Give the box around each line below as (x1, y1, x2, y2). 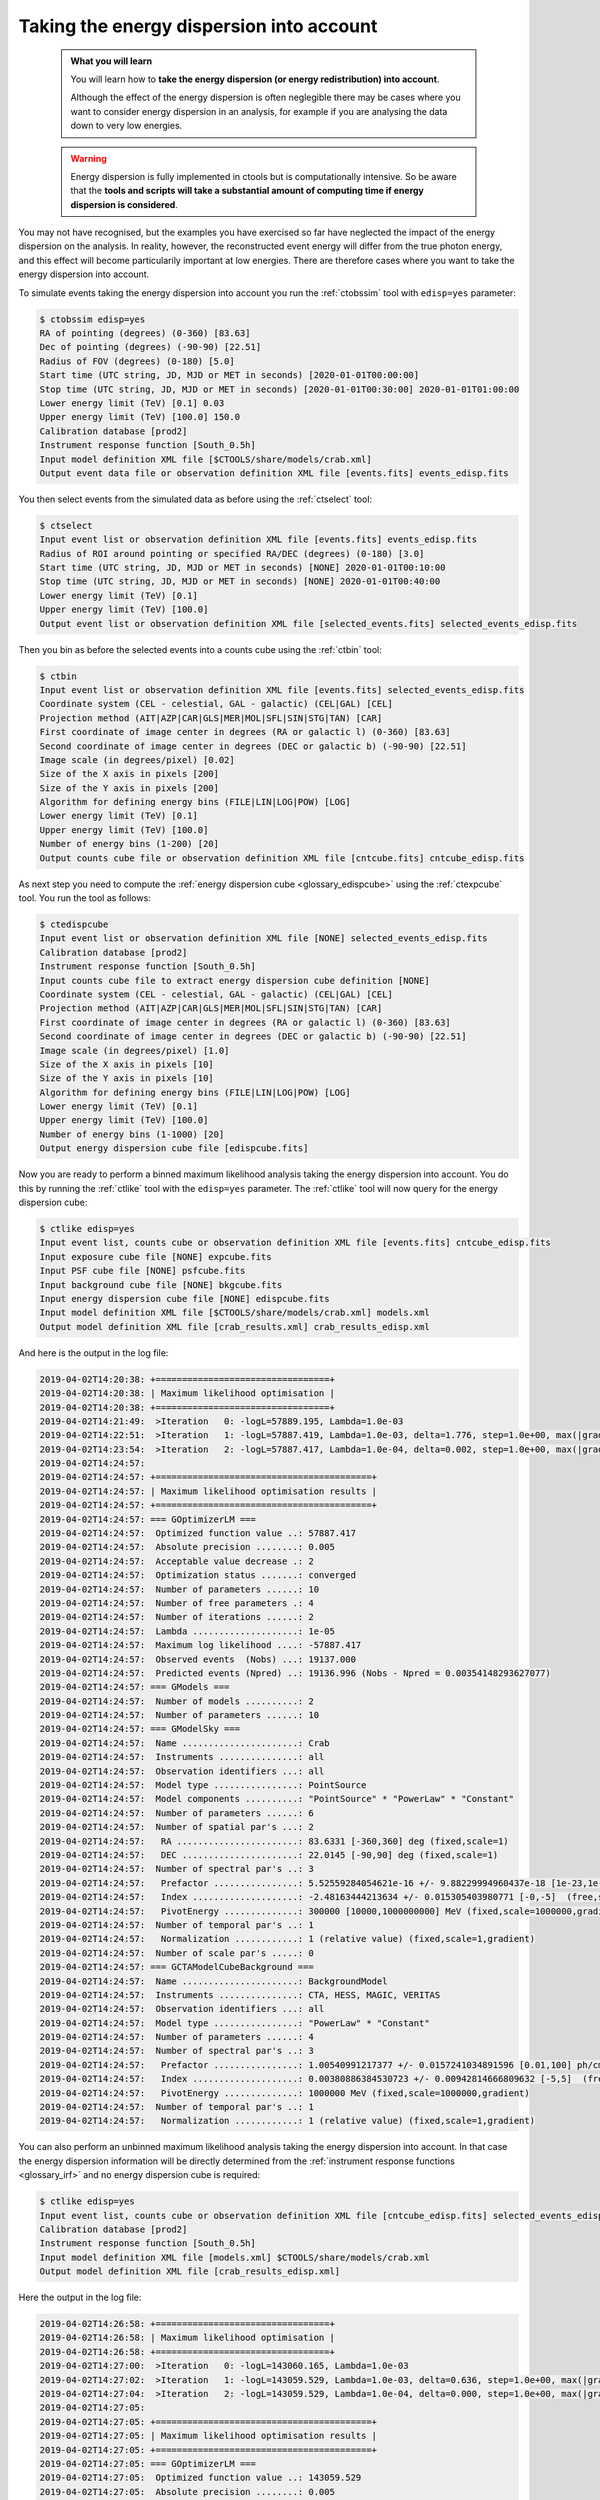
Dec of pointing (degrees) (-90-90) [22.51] (39, 341, 262, 353)
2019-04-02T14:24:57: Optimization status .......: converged (39, 1570, 357, 1581)
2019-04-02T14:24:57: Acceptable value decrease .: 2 (39, 1555, 314, 1567)
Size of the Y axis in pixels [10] (39, 1073, 214, 1084)
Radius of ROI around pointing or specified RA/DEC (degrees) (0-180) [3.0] (39, 548, 425, 559)
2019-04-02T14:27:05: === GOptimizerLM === (39, 2458, 257, 2469)
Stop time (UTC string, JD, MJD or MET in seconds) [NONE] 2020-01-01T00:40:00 (39, 576, 441, 587)
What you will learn (70, 55, 153, 67)
